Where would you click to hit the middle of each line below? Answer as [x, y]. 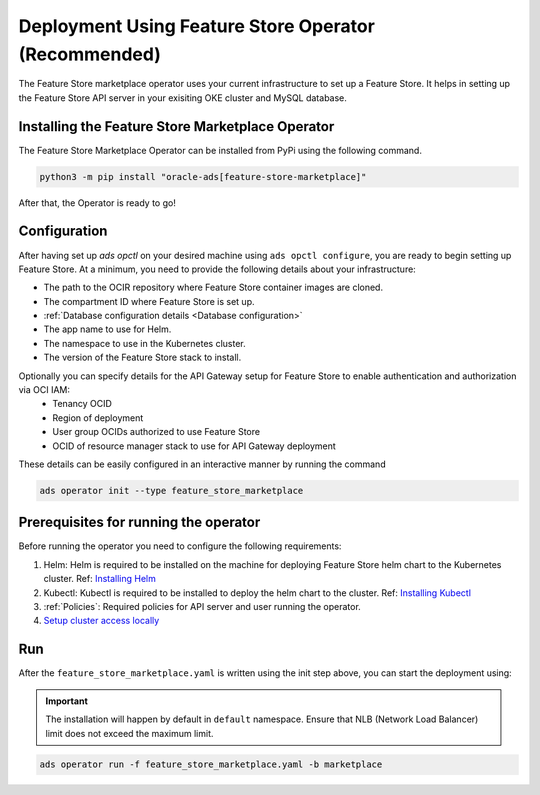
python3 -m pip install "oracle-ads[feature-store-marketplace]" [203, 176]
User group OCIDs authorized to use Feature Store [156, 432]
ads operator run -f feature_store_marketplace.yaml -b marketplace [211, 764]
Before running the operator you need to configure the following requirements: [180, 546]
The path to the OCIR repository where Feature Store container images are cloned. [213, 287]
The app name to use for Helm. [107, 329]
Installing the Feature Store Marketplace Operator [176, 126]
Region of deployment [98, 417]
